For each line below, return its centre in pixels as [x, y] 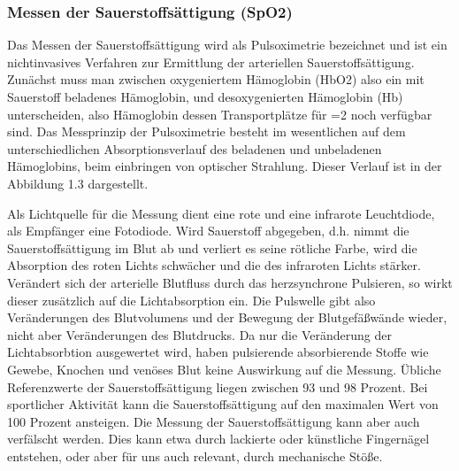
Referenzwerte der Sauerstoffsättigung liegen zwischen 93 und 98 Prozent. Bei [218, 386]
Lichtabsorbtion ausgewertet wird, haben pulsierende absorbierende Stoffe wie [218, 352]
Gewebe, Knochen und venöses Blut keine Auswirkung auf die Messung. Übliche [224, 369]
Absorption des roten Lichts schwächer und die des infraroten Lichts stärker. [214, 265]
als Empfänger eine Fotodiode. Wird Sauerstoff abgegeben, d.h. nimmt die [208, 231]
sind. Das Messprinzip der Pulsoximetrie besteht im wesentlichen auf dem [207, 131]
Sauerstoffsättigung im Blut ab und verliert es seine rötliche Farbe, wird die [212, 247]
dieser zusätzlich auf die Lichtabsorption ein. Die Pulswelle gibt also [191, 300]
